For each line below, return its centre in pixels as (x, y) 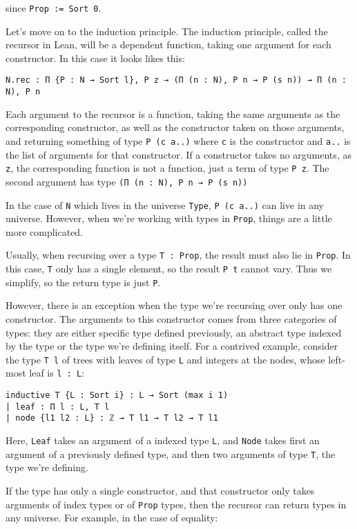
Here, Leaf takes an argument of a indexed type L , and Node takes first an (163, 440)
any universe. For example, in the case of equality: (112, 518)
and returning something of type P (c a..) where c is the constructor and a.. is (178, 140)
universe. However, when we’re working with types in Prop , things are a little (169, 218)
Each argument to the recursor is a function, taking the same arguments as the (173, 113)
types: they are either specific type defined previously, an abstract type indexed (174, 332)
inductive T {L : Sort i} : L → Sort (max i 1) (117, 396)
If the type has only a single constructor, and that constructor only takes (160, 490)
